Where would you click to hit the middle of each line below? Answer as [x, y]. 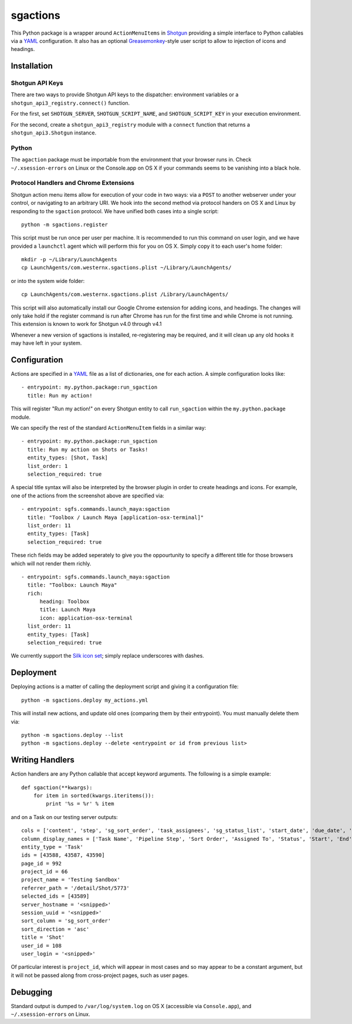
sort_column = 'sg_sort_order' [66, 921]
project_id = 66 [45, 872]
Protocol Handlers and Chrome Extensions [73, 183]
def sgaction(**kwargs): [57, 787]
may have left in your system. [46, 343]
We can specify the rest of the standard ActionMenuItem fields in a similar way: [109, 428]
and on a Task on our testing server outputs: [65, 817]
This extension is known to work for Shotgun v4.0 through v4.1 [86, 324]
